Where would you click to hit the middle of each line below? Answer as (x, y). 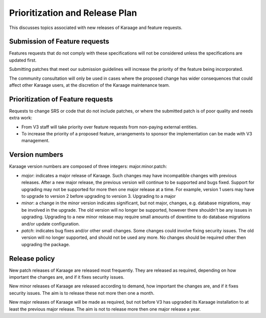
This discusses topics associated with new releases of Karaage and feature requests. (96, 28)
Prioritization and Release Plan (73, 13)
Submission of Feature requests (59, 42)
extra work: (21, 118)
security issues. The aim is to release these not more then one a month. (82, 293)
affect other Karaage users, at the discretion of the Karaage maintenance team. (89, 85)
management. (35, 141)
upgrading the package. (46, 244)
